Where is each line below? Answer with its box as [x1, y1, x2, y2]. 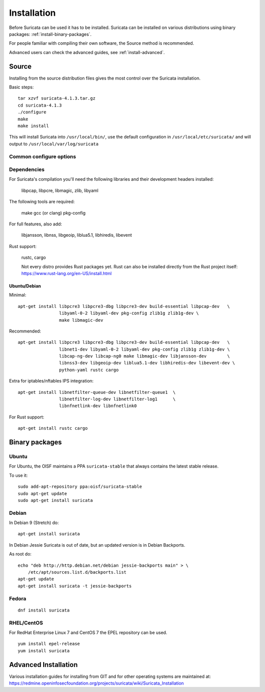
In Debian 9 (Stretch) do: [9, 520, 59, 526]
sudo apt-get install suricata [18, 498, 93, 503]
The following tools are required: [9, 199, 75, 205]
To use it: [9, 472, 28, 478]
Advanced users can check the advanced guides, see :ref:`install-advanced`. [9, 49, 165, 55]
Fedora [9, 595, 26, 602]
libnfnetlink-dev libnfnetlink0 [59, 403, 137, 409]
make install [18, 123, 49, 129]
